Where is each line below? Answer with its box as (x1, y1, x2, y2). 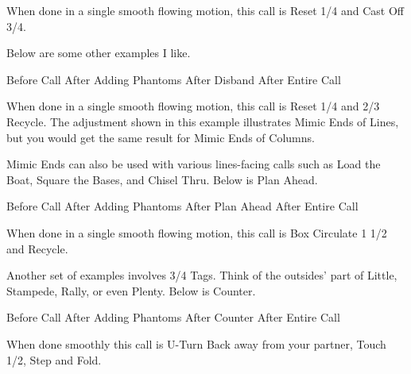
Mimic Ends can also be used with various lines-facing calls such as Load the (6, 156, 381, 172)
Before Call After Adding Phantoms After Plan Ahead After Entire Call (6, 198, 359, 214)
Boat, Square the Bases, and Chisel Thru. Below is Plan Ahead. (6, 171, 318, 187)
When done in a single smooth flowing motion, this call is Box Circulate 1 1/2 (6, 224, 387, 241)
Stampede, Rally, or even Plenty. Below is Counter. (6, 282, 256, 299)
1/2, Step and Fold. (6, 351, 102, 368)
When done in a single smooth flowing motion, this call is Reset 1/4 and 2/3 (6, 98, 380, 114)
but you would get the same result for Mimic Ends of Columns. (6, 129, 315, 145)
